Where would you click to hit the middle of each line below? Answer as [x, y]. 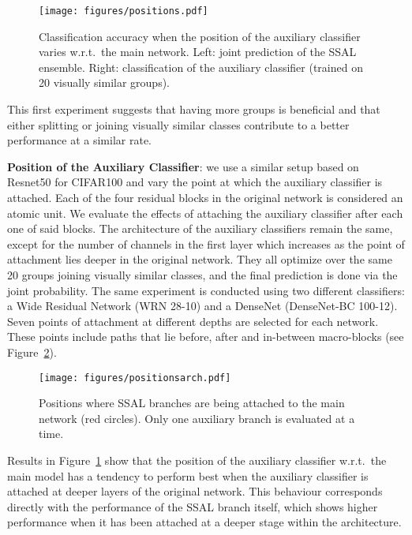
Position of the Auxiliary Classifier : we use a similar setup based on [183, 166]
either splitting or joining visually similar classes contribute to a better [178, 124]
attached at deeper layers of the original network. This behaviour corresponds [195, 491]
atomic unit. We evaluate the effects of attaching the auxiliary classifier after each [205, 213]
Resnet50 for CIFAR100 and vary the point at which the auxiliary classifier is [195, 182]
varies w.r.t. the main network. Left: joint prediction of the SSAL [198, 52]
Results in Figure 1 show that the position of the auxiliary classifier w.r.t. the [197, 460]
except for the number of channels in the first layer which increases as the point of [206, 243]
